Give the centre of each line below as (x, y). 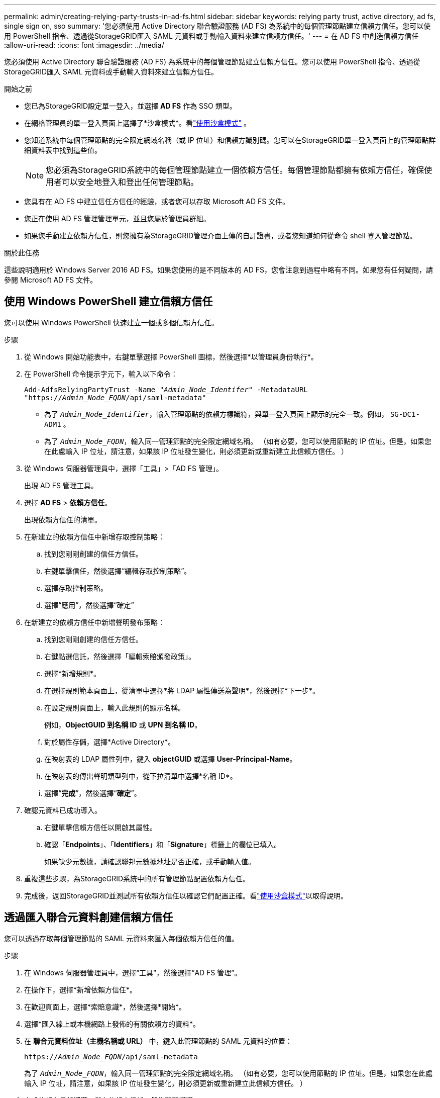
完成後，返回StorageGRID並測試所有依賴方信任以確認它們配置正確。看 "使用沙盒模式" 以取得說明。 (186, 895)
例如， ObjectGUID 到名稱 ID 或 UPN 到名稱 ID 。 (123, 724)
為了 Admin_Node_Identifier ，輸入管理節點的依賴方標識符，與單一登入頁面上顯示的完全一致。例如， (216, 414)
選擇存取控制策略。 (76, 588)
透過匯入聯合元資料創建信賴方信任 (88, 918)
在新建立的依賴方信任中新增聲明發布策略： (94, 622)
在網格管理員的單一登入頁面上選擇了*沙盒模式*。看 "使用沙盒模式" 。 (138, 123)
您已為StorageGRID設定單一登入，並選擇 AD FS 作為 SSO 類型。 (130, 106)
